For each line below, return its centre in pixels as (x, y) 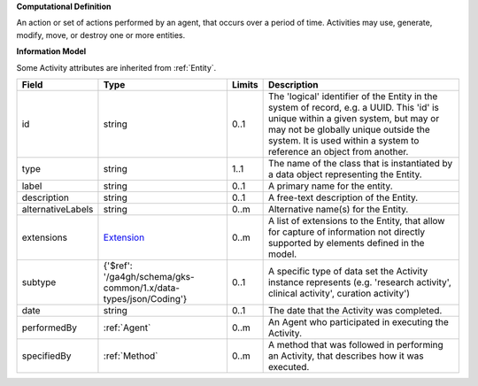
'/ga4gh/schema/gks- (149, 276)
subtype (39, 282)
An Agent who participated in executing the (358, 321)
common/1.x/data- (142, 288)
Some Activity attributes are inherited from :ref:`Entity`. (116, 67)
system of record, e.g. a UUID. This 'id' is (354, 107)
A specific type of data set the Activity (348, 271)
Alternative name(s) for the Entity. (338, 209)
